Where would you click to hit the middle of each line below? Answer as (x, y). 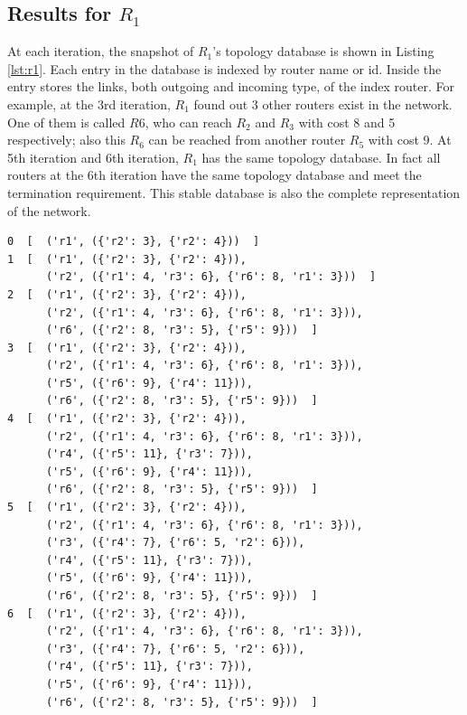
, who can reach (188, 122)
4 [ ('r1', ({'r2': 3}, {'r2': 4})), (127, 419)
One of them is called (66, 122)
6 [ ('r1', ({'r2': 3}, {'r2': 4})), (127, 613)
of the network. (49, 210)
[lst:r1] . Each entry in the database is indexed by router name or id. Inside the (224, 68)
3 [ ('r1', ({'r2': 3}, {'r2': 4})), (127, 348)
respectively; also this (66, 140)
